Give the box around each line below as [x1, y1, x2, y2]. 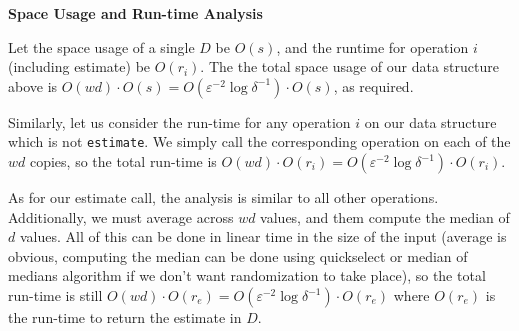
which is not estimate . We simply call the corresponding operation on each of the [8, 131, 511, 152]
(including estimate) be [8, 56, 151, 77]
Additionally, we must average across [8, 206, 234, 227]
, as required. [333, 75, 414, 96]
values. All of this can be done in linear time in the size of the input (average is [19, 226, 507, 247]
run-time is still [8, 285, 103, 305]
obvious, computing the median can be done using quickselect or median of [8, 245, 468, 266]
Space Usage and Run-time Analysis [8, 3, 263, 23]
